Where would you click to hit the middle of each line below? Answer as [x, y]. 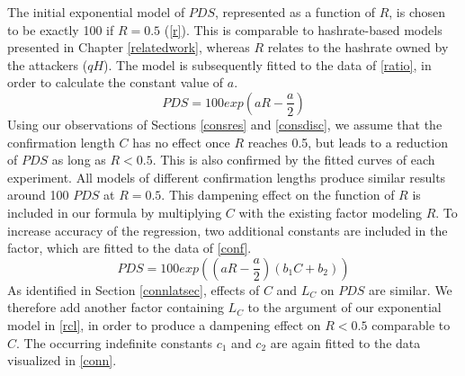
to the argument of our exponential [344, 307]
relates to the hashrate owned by [358, 47]
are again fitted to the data [345, 342]
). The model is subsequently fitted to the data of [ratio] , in [268, 64]
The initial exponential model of [96, 12]
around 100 [38, 195]
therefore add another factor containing [116, 307]
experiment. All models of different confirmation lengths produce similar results [227, 177]
